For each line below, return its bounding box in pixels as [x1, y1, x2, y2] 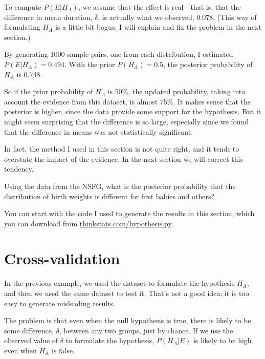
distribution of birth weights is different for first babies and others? [4, 191, 215, 201]
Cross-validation [4, 248, 120, 269]
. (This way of [213, 11, 257, 22]
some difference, [4, 325, 54, 335]
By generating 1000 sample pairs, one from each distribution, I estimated [4, 49, 233, 59]
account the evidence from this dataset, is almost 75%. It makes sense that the [4, 96, 251, 107]
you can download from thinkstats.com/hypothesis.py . [4, 218, 173, 228]
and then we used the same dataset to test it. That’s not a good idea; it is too [4, 288, 249, 298]
